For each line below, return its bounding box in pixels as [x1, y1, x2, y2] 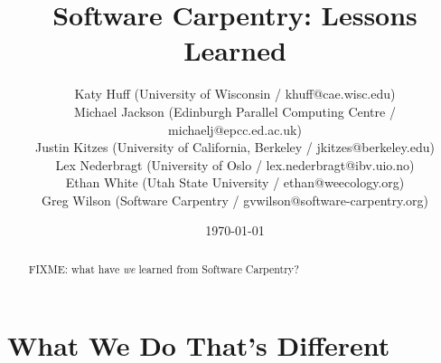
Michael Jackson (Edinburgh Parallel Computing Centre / [74, 101, 396, 120]
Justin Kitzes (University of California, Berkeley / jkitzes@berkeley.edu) [35, 138, 435, 157]
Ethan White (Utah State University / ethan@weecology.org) [65, 173, 405, 192]
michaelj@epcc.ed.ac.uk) [168, 119, 302, 139]
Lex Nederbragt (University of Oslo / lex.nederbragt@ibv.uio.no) [55, 155, 415, 174]
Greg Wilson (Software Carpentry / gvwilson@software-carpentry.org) [41, 190, 429, 209]
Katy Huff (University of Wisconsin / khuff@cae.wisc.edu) [74, 84, 396, 103]
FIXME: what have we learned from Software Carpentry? [28, 261, 299, 276]
